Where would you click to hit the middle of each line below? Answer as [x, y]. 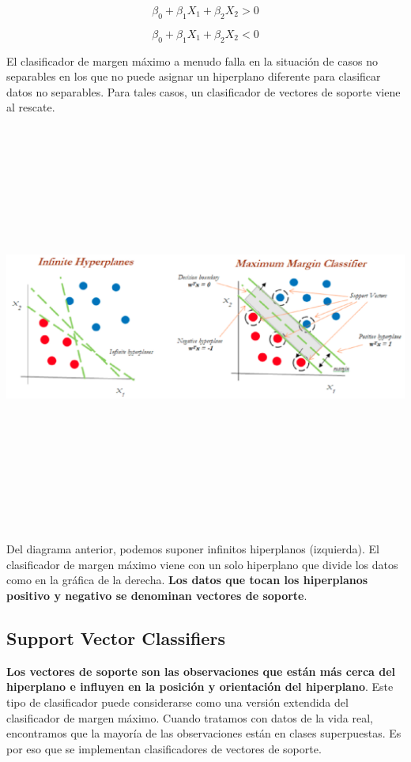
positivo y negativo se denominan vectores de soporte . [157, 595]
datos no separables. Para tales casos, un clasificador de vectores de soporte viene [204, 91]
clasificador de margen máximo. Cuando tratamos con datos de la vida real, [190, 717]
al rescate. [31, 107]
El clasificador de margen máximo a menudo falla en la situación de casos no [192, 60]
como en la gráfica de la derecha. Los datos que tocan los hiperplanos [187, 580]
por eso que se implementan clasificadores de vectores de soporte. [164, 748]
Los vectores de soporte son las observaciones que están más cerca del [201, 671]
